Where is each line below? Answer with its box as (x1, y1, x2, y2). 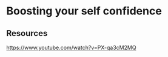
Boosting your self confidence (6, 4, 162, 18)
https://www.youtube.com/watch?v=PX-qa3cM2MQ (6, 44, 136, 51)
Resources (6, 28, 48, 38)
